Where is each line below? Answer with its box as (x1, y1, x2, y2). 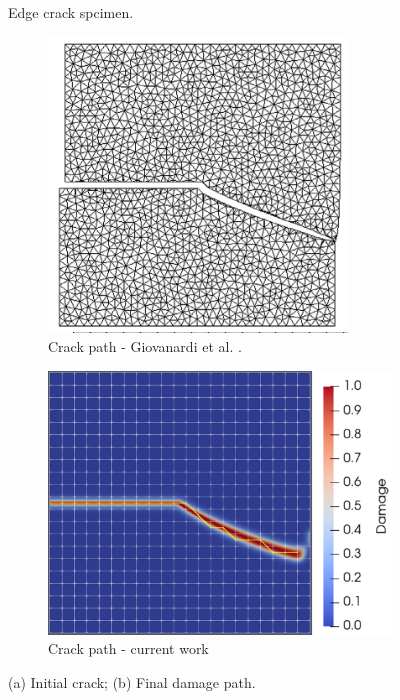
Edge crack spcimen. (8, 2, 134, 22)
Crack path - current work (48, 638, 209, 659)
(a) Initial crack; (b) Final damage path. (8, 672, 256, 693)
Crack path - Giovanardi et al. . (48, 336, 242, 357)
